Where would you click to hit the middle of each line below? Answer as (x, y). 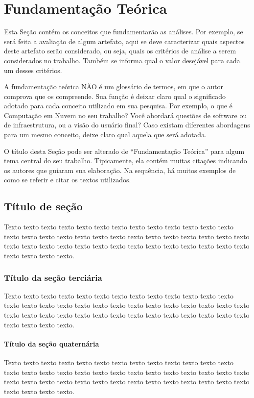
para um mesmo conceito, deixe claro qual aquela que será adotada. (105, 135)
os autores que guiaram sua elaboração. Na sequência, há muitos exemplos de (120, 170)
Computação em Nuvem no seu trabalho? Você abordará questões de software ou (126, 115)
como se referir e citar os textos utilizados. (68, 180)
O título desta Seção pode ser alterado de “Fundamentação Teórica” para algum (124, 151)
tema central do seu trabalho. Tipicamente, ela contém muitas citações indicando (126, 161)
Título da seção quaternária (52, 343)
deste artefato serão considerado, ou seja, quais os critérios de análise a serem (120, 51)
